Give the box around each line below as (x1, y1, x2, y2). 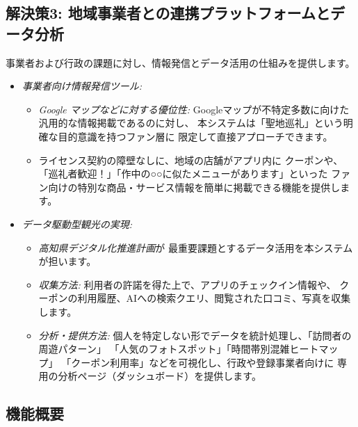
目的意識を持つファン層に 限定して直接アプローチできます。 (58, 129, 333, 143)
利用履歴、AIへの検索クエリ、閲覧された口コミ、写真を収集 (77, 291, 351, 305)
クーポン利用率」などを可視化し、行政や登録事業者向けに (71, 355, 334, 369)
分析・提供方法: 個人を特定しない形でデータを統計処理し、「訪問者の (38, 328, 352, 342)
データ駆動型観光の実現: (22, 216, 133, 231)
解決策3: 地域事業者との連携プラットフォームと (6, 2, 330, 24)
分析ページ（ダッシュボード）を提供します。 (58, 369, 261, 383)
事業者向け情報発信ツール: (22, 79, 143, 93)
